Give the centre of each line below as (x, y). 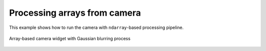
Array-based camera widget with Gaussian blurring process (70, 38)
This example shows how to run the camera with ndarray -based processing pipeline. (96, 27)
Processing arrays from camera (75, 13)
